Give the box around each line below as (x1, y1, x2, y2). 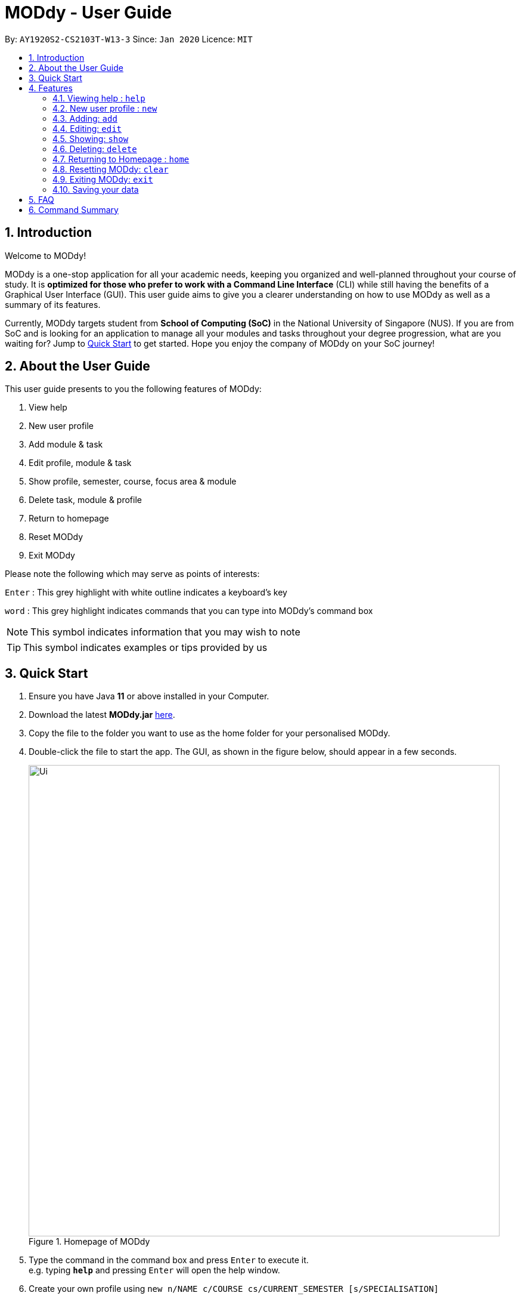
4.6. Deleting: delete (52, 143, 137, 154)
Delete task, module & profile (29, 495, 142, 505)
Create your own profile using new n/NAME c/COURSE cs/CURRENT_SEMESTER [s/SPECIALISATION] (29, 1283, 439, 1294)
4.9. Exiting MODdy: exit (52, 174, 153, 184)
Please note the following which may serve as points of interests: (5, 569, 260, 579)
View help (29, 402, 67, 413)
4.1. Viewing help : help (52, 92, 145, 103)
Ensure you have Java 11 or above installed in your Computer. (29, 691, 269, 702)
